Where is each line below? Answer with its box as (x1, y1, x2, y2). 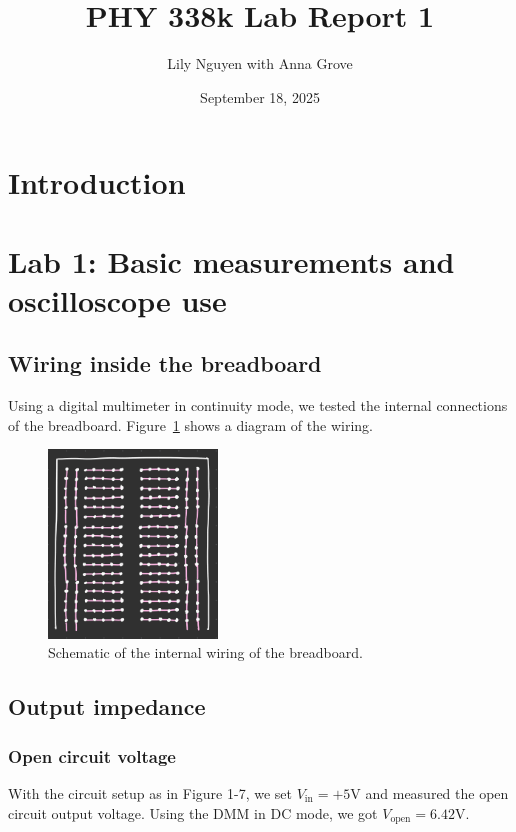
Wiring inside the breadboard (8, 348, 322, 379)
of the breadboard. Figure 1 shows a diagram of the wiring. (8, 414, 373, 435)
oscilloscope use (8, 279, 227, 320)
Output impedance (8, 691, 206, 722)
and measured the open (365, 783, 509, 804)
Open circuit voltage (8, 743, 176, 768)
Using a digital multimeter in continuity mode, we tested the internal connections (8, 395, 508, 416)
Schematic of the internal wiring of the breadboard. (48, 642, 363, 663)
